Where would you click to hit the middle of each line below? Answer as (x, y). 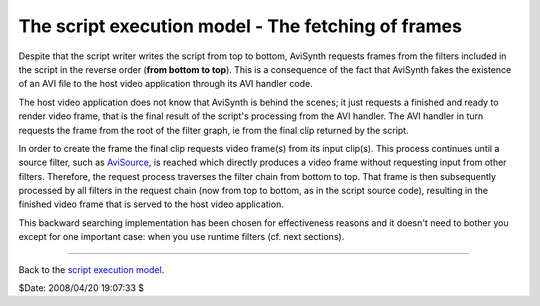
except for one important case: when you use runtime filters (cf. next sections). (181, 237)
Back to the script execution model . (91, 269)
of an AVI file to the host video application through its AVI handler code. (166, 84)
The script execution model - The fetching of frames (240, 26)
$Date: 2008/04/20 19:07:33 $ (81, 288)
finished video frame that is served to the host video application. (151, 204)
